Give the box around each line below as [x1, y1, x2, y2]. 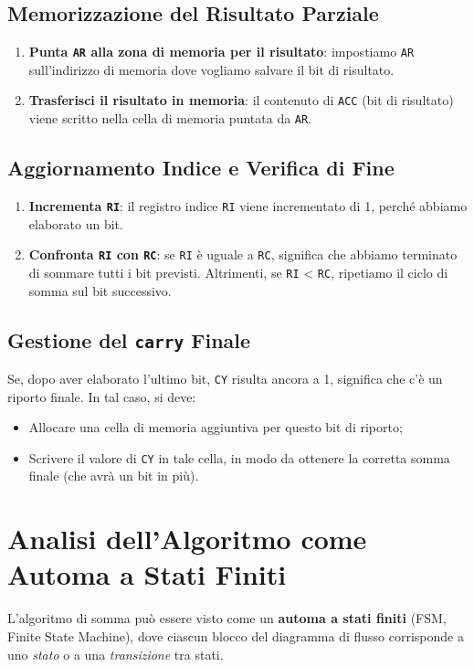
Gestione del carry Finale [7, 325, 251, 354]
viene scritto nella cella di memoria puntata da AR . [28, 109, 312, 128]
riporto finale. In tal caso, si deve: [7, 386, 196, 406]
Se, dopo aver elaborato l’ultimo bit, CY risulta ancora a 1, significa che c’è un [7, 368, 443, 387]
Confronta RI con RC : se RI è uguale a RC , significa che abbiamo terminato [28, 245, 458, 264]
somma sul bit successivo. [28, 281, 172, 300]
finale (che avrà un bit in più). [28, 466, 199, 485]
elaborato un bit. [28, 214, 123, 233]
